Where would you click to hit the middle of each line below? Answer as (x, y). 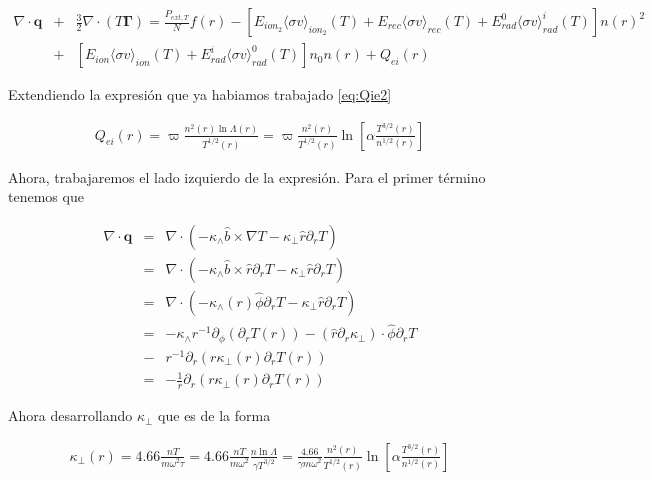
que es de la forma (214, 415)
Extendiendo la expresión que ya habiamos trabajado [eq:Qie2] (200, 94)
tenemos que (46, 196)
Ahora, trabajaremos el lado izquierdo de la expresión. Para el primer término (247, 176)
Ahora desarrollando (70, 415)
